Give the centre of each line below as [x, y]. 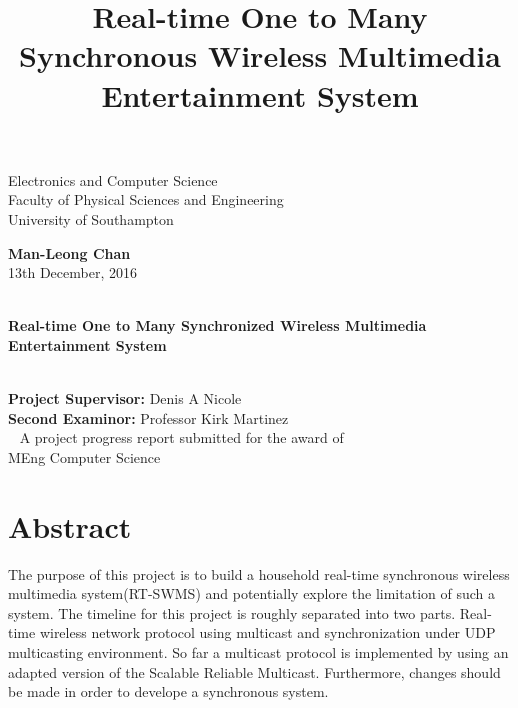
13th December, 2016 [72, 272]
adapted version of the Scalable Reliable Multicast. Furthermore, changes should [254, 671]
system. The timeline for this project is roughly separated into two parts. [232, 612]
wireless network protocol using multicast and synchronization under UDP [267, 632]
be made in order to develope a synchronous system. [168, 691]
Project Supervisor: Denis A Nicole [125, 398]
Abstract [70, 525]
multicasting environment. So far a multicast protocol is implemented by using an [258, 651]
